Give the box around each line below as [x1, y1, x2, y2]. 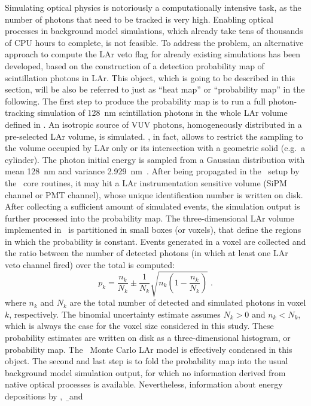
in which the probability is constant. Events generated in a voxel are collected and [5, 235, 306, 247]
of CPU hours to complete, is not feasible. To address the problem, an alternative [5, 36, 304, 48]
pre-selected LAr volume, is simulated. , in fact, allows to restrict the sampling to [5, 130, 303, 142]
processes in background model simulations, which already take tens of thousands [5, 24, 303, 37]
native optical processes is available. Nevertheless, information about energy [5, 378, 283, 390]
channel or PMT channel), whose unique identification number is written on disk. [5, 188, 303, 201]
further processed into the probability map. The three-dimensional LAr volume [5, 211, 294, 224]
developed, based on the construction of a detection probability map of [5, 59, 264, 72]
